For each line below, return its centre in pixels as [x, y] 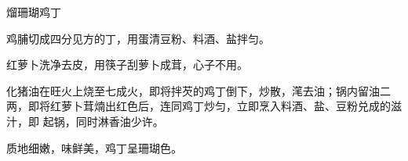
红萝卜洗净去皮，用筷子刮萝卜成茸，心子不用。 [127, 64]
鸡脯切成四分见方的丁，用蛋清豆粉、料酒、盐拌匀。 [138, 38]
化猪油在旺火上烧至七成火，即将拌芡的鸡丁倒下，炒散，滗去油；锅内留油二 [199, 90]
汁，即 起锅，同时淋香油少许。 [85, 121]
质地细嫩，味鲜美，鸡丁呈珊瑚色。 [94, 147]
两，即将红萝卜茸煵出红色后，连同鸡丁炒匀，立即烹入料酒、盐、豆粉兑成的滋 [204, 106]
